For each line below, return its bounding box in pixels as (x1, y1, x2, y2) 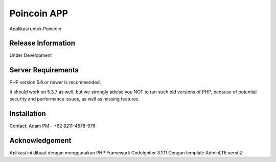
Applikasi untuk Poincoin (9, 26, 61, 32)
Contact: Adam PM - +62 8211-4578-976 (9, 123, 96, 129)
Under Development (9, 52, 52, 58)
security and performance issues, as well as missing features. (9, 96, 140, 102)
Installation (9, 109, 46, 118)
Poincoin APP (9, 8, 68, 19)
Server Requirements (9, 66, 79, 74)
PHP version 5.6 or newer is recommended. (9, 79, 101, 86)
